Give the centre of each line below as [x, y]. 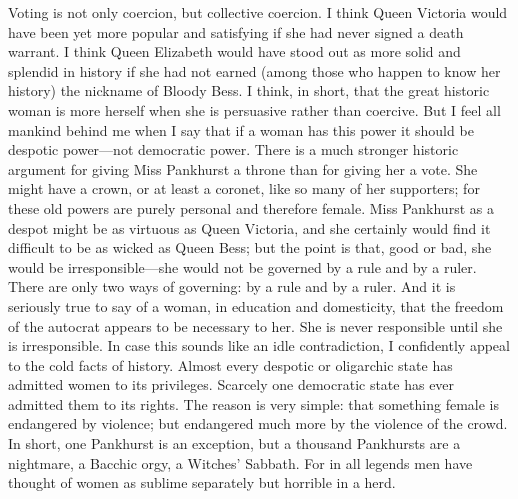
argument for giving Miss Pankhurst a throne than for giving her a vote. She [243, 168]
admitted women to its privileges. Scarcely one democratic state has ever [231, 384]
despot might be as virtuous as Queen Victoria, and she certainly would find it [249, 227]
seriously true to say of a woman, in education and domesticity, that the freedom [256, 305]
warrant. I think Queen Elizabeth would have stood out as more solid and [234, 51]
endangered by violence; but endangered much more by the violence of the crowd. [258, 423]
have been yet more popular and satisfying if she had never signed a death [236, 31]
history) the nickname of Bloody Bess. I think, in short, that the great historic [249, 90]
